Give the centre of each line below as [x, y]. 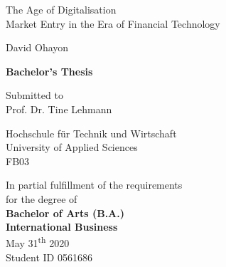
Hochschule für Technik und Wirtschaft [91, 133]
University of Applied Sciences [72, 147]
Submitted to [34, 95]
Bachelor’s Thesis [49, 71]
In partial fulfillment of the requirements [94, 185]
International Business [62, 227]
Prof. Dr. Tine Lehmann [59, 109]
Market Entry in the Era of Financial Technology [113, 23]
